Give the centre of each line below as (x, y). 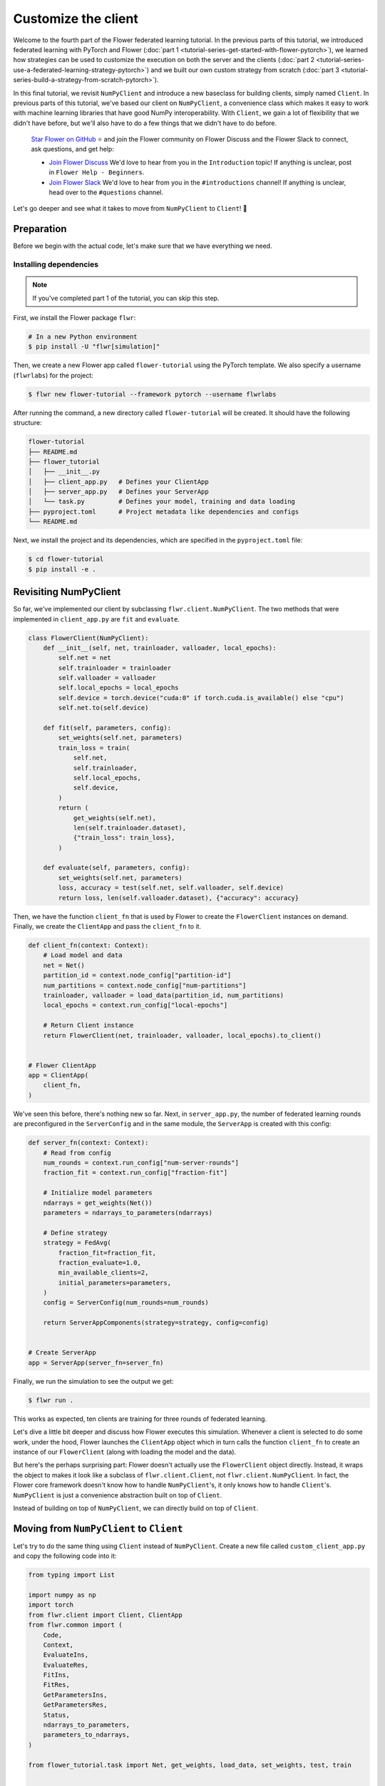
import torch (51, 1605)
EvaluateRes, (66, 1665)
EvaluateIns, (66, 1655)
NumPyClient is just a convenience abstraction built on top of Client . (118, 1495)
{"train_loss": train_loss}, (124, 838)
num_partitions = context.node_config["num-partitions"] (145, 985)
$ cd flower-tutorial (66, 559)
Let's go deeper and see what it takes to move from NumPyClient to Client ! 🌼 (130, 209)
